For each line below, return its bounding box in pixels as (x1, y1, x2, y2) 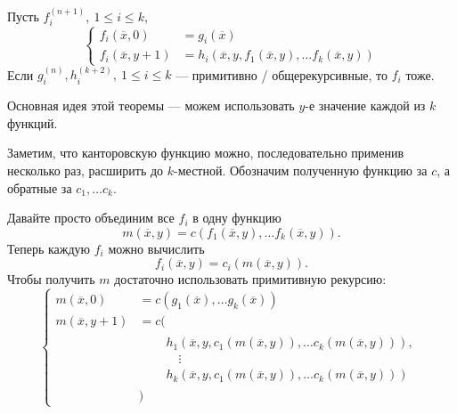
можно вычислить (108, 239, 205, 257)
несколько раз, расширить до (7, 161, 164, 179)
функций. (7, 113, 58, 132)
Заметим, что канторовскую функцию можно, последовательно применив (7, 143, 404, 162)
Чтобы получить (7, 270, 95, 288)
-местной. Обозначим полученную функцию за (174, 161, 428, 179)
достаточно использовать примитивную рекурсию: (114, 270, 387, 288)
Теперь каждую (7, 239, 91, 257)
